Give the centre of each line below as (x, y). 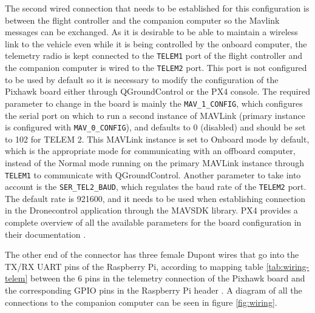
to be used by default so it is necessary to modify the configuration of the (142, 79)
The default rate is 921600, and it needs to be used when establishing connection (155, 198)
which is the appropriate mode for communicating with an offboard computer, (150, 151)
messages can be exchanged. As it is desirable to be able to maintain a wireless (151, 32)
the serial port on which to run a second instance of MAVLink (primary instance (155, 115)
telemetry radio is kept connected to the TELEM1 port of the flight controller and (154, 56)
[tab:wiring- (288, 266)
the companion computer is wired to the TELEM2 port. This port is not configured (156, 68)
